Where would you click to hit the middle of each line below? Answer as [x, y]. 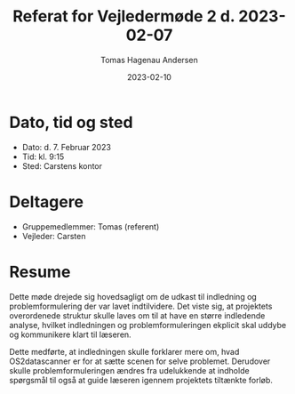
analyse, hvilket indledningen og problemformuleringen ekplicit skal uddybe [148, 325]
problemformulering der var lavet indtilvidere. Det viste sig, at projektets [141, 306]
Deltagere [47, 201]
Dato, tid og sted [71, 122]
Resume [40, 272]
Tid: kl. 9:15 [43, 157]
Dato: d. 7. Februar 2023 [66, 147]
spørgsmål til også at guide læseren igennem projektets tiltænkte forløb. [141, 380]
